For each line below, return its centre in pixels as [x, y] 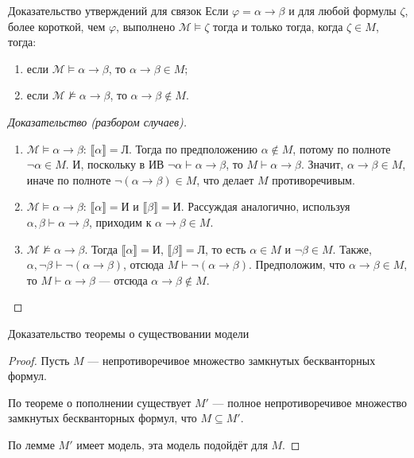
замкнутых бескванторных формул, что [103, 418]
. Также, [352, 248]
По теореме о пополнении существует [100, 402]
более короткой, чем [57, 26]
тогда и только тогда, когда [278, 26]
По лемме [31, 444]
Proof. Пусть [39, 360]
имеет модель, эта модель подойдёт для [172, 444]
